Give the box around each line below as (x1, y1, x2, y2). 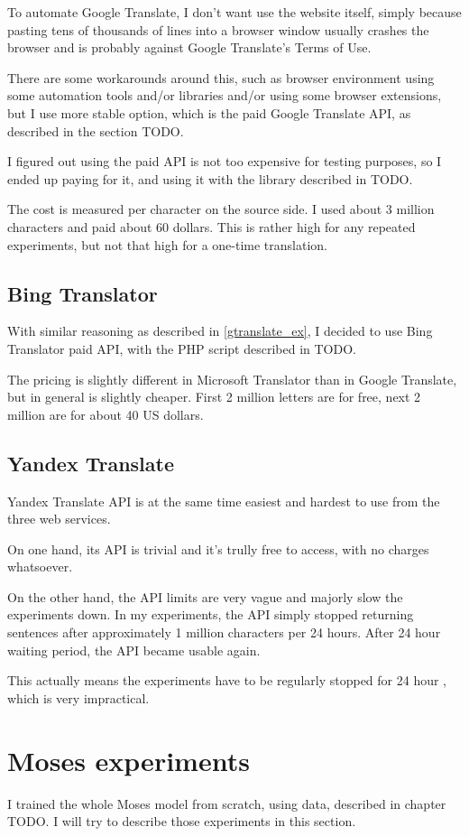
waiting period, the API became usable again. (7, 640, 261, 659)
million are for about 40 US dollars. (7, 404, 204, 423)
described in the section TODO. (7, 121, 184, 140)
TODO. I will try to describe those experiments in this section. (7, 812, 356, 831)
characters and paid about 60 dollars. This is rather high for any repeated (7, 217, 416, 236)
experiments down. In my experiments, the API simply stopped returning (7, 605, 414, 624)
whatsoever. (7, 557, 73, 576)
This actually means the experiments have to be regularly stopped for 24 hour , (7, 671, 447, 690)
